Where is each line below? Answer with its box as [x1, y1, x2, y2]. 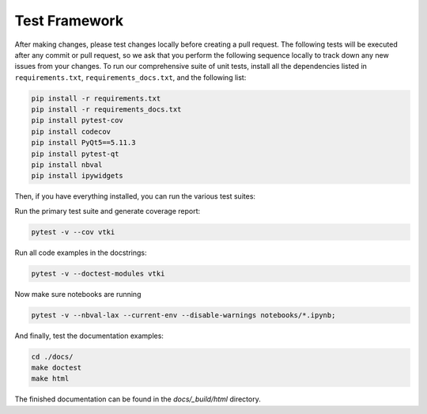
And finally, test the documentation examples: [14, 331, 164, 340]
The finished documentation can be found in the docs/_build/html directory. [14, 394, 261, 404]
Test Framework [14, 12, 124, 29]
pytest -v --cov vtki [31, 227, 115, 237]
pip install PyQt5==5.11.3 [31, 139, 136, 147]
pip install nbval [31, 161, 103, 169]
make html [31, 374, 70, 383]
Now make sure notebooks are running [14, 289, 142, 298]
